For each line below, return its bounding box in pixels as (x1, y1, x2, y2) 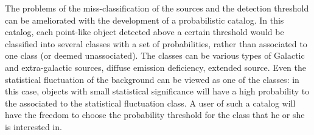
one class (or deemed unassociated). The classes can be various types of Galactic (5, 49, 305, 62)
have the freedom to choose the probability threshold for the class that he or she (5, 108, 305, 121)
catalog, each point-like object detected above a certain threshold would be (5, 25, 284, 38)
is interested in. (5, 120, 62, 133)
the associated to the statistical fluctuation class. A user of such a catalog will (5, 96, 296, 109)
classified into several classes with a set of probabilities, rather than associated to (5, 37, 307, 50)
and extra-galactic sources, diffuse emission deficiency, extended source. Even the (5, 61, 307, 73)
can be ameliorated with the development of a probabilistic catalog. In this (5, 13, 284, 26)
